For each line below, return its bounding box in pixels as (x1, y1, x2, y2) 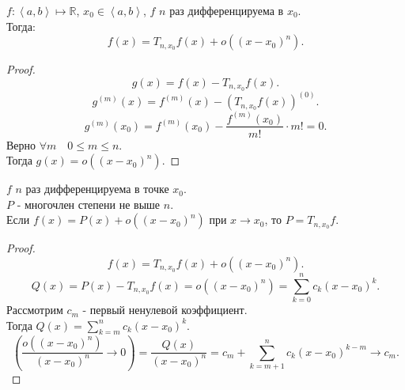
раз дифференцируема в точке (25, 180, 169, 197)
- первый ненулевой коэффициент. (82, 301, 248, 318)
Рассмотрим (6, 301, 63, 318)
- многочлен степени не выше (17, 195, 161, 212)
